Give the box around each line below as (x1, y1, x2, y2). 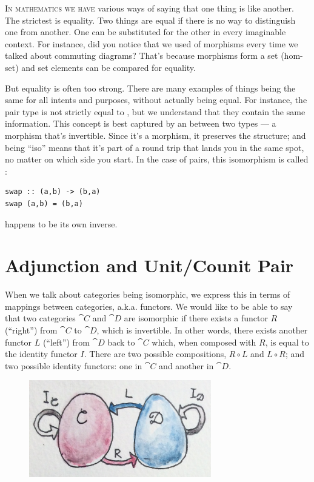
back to (107, 335, 135, 348)
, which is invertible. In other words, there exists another (96, 324, 308, 336)
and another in (159, 359, 214, 372)
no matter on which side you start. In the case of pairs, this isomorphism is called (5, 153, 309, 166)
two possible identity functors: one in (5, 359, 142, 372)
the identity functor (5, 347, 78, 360)
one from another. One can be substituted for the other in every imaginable (5, 25, 286, 38)
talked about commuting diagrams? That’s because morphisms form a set (5, 49, 278, 62)
